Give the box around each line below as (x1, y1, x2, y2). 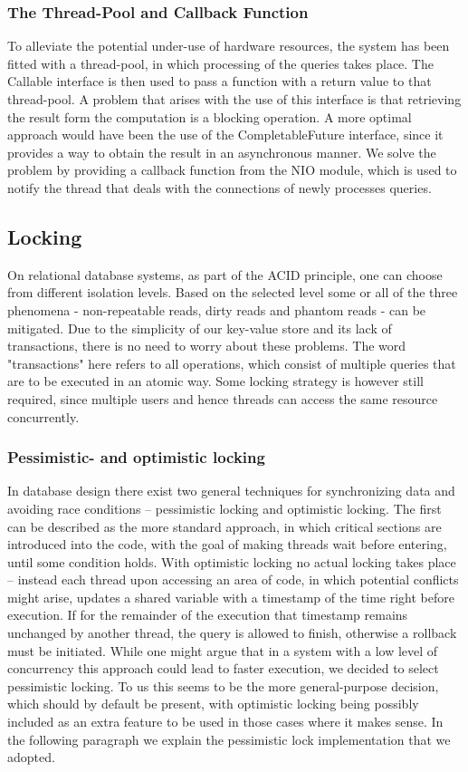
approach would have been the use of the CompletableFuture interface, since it (7, 125, 444, 144)
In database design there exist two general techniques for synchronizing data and (7, 481, 455, 500)
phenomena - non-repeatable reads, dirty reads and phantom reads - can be (7, 300, 426, 319)
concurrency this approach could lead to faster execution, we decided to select (7, 659, 439, 678)
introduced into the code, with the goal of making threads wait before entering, (7, 535, 447, 554)
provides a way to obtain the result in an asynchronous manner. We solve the (7, 142, 436, 161)
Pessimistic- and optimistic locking (7, 446, 265, 468)
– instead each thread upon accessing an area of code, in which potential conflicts (7, 570, 459, 589)
